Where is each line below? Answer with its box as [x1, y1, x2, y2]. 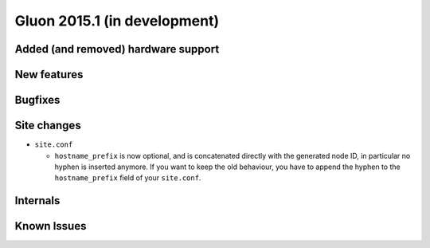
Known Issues [14, 219, 87, 233]
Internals [14, 194, 61, 207]
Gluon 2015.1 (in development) [14, 12, 220, 30]
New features [14, 68, 84, 81]
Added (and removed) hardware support [14, 42, 220, 56]
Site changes [14, 119, 81, 132]
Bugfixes [14, 93, 61, 107]
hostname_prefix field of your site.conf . [54, 173, 201, 183]
